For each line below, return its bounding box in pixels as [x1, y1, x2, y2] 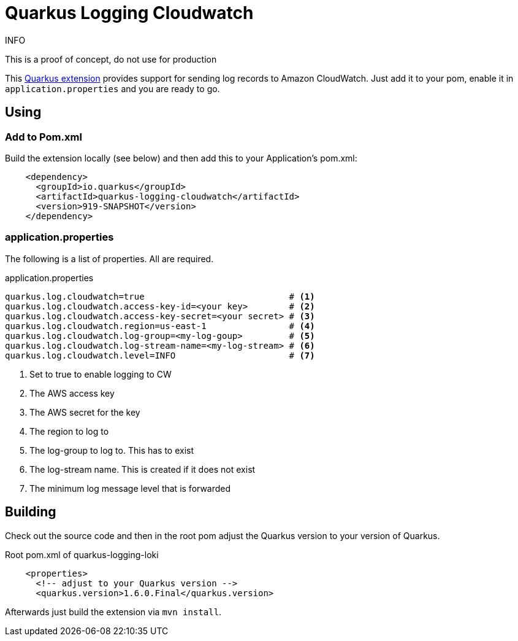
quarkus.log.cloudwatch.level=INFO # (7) [5, 350, 315, 360]
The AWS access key [29, 387, 115, 398]
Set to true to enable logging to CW [29, 368, 172, 379]
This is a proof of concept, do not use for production [5, 53, 217, 64]
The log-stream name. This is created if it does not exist [29, 464, 256, 475]
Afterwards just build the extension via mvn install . [5, 606, 222, 617]
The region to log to [29, 425, 109, 437]
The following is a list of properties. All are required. [5, 253, 214, 264]
